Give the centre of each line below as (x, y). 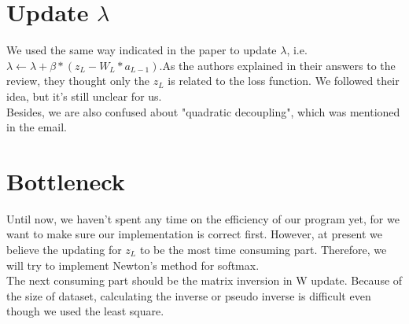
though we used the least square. (85, 311)
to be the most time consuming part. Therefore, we (263, 249)
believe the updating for (64, 249)
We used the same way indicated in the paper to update (142, 50)
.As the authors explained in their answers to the (277, 65)
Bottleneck (66, 180)
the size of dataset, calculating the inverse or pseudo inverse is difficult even (189, 295)
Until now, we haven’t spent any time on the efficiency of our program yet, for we (203, 218)
